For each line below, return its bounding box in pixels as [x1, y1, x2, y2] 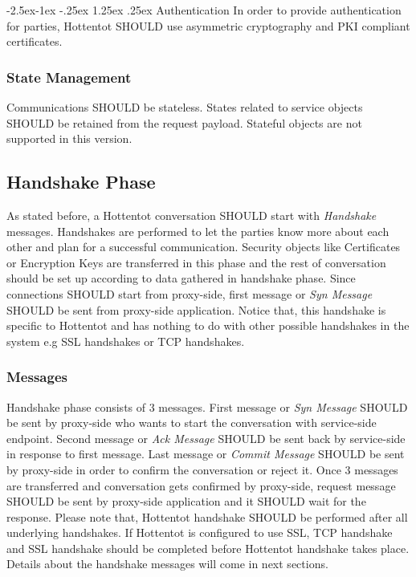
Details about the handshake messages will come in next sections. [6, 555, 328, 572]
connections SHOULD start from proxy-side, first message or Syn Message [6, 285, 373, 302]
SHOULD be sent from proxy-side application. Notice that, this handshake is [6, 301, 386, 318]
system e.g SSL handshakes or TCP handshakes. [6, 332, 245, 349]
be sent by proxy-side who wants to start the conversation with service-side [6, 414, 377, 431]
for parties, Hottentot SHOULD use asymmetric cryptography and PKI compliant [6, 17, 410, 34]
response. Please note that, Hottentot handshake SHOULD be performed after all [6, 508, 408, 525]
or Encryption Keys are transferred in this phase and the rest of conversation [6, 254, 386, 270]
